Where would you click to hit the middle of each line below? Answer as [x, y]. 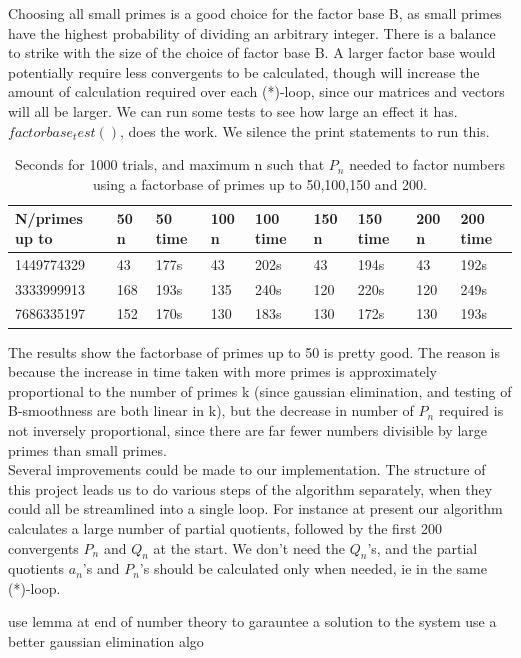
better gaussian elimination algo [106, 641]
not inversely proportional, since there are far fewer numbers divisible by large [248, 429]
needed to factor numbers [427, 164]
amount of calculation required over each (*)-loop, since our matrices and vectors [256, 91]
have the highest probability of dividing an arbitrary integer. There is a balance [252, 32]
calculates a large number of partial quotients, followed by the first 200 [225, 527]
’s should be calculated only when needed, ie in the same [313, 568]
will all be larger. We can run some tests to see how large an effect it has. [233, 110]
